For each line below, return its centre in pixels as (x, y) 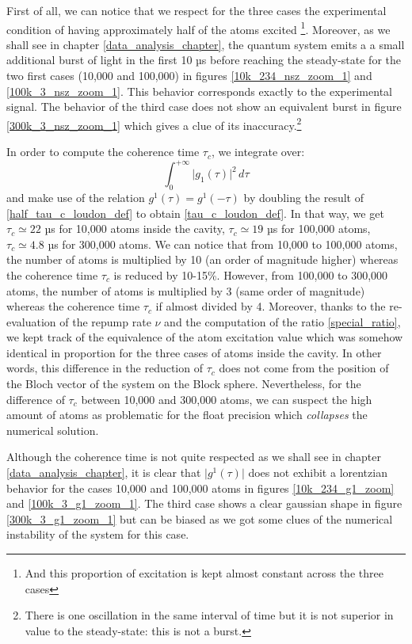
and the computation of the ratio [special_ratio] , (282, 321)
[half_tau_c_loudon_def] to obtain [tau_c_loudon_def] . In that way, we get (195, 213)
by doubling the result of (303, 197)
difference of (36, 399)
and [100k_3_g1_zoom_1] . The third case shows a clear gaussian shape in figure (204, 503)
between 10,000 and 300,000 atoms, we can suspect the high (227, 399)
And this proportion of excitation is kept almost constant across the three (204, 573)
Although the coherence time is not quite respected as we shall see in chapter (194, 457)
